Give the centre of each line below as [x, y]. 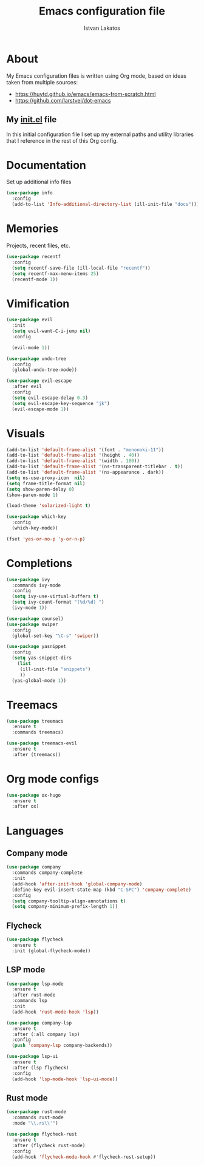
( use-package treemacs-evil [42, 743]
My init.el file [32, 120]
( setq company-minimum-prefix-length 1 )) [65, 907]
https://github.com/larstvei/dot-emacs [63, 100]
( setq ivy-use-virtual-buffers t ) [55, 596]
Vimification [38, 303]
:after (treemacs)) [36, 754]
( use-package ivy [28, 579]
